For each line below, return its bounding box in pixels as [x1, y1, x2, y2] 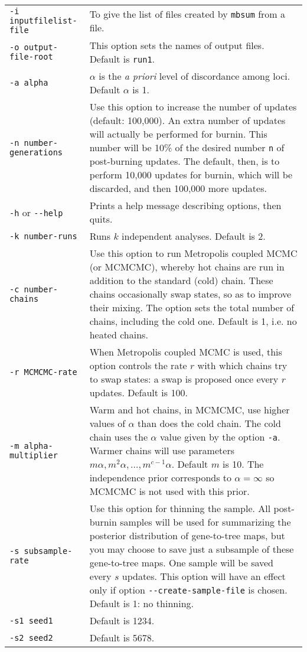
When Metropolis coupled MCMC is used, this [89, 345, 282, 358]
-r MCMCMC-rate [9, 367, 77, 377]
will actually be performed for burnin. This [89, 127, 267, 141]
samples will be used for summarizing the [120, 515, 291, 529]
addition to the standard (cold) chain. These [89, 273, 273, 287]
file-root [9, 52, 53, 61]
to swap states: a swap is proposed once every [89, 372, 279, 386]
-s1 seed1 [9, 615, 53, 625]
